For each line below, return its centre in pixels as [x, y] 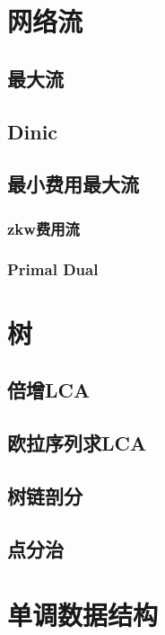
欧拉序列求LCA [77, 442]
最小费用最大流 [73, 184]
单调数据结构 [83, 615]
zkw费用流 [43, 228]
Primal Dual [53, 269]
